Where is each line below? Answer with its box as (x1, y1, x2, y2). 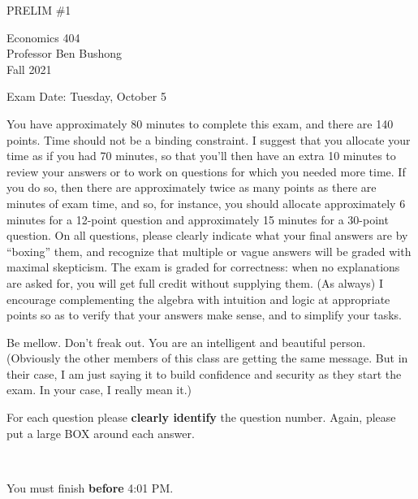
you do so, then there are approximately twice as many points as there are (6, 179, 377, 196)
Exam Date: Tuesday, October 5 (6, 88, 166, 105)
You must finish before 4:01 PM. (6, 479, 174, 496)
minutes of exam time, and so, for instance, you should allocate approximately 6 (6, 194, 406, 211)
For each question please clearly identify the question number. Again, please (6, 409, 396, 426)
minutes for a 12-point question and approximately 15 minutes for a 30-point (6, 210, 389, 228)
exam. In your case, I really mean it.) (6, 381, 192, 398)
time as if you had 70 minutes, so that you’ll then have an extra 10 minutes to (6, 147, 396, 164)
